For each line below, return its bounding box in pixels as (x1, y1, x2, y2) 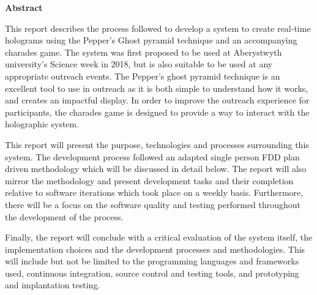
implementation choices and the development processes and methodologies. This (5, 242, 305, 255)
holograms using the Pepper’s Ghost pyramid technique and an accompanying (5, 34, 297, 47)
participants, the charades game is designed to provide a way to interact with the (5, 105, 310, 118)
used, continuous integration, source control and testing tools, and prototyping (5, 266, 299, 279)
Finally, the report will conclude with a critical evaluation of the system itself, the (5, 231, 313, 244)
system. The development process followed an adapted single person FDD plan (5, 150, 300, 163)
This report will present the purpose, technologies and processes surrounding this (5, 138, 309, 151)
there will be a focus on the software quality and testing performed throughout (5, 198, 301, 211)
